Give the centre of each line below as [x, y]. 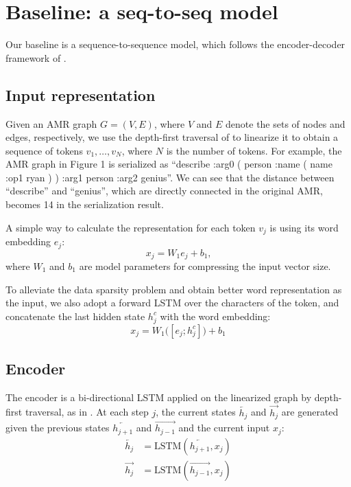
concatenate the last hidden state [75, 316]
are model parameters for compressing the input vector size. [205, 266]
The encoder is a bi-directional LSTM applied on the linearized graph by [159, 397]
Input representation [81, 94]
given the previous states [58, 428]
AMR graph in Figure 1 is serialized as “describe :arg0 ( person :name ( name [169, 164]
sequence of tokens [44, 150]
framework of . [36, 57]
